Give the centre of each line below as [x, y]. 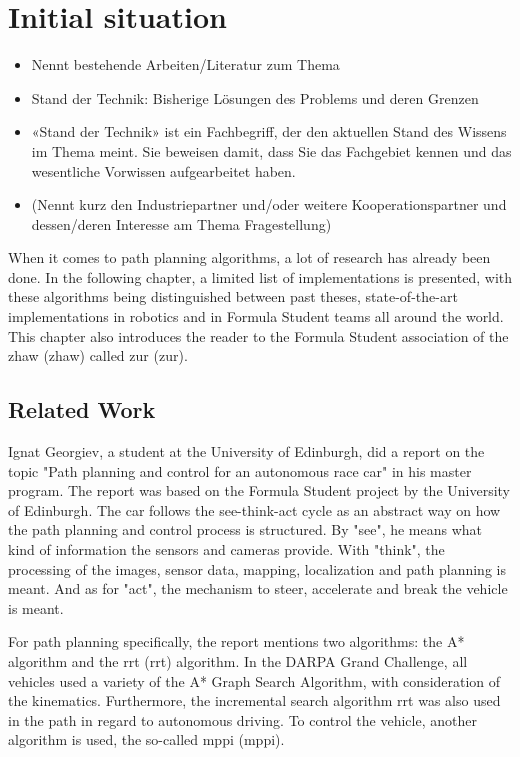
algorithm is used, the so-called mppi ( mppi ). [146, 739]
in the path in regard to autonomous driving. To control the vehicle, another [242, 719]
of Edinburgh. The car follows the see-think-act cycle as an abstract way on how [254, 509]
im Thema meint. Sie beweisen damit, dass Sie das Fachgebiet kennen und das [271, 150]
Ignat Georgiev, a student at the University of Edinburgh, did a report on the [246, 451]
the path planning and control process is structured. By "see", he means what [245, 529]
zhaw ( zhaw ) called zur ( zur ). [98, 355]
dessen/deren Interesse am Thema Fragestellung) [181, 223]
